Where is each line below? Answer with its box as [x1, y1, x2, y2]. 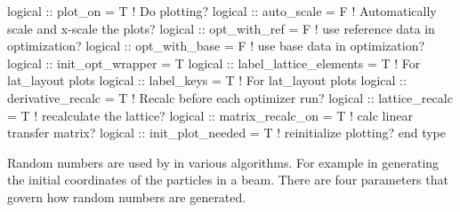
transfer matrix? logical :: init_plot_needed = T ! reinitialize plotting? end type [7, 123, 446, 142]
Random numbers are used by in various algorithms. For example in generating [7, 153, 440, 171]
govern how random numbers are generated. [7, 187, 246, 206]
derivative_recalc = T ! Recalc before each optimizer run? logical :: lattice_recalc [7, 88, 453, 106]
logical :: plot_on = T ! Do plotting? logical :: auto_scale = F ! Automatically [7, 2, 437, 20]
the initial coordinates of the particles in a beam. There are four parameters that [7, 170, 448, 189]
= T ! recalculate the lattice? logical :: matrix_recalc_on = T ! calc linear [7, 106, 413, 124]
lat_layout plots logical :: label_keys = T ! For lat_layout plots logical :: [7, 71, 407, 90]
